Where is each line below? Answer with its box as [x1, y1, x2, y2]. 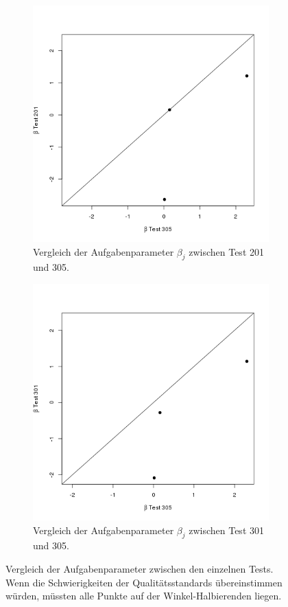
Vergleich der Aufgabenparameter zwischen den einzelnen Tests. [5, 561, 274, 575]
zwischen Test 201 [189, 244, 264, 258]
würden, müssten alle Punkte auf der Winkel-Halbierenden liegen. [5, 588, 282, 603]
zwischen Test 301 [189, 522, 264, 537]
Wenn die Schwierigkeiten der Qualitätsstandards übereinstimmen [5, 575, 283, 589]
